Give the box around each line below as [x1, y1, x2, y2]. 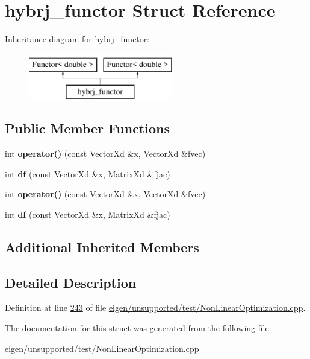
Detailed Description [5, 273, 137, 291]
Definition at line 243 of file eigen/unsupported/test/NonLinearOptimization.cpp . [5, 301, 306, 314]
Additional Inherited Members [5, 237, 199, 256]
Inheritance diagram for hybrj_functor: [5, 33, 150, 45]
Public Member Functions [5, 119, 170, 138]
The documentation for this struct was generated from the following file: [5, 322, 271, 334]
